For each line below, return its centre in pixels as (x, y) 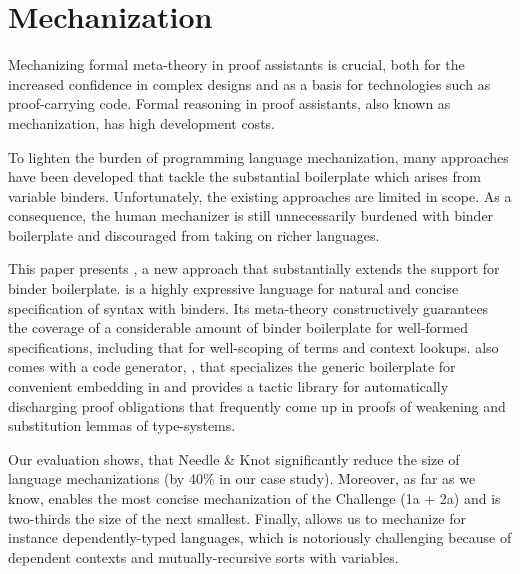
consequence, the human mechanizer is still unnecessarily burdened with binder (251, 215)
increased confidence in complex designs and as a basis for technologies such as (249, 83)
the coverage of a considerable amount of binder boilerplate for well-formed (238, 327)
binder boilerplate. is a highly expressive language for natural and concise (233, 288)
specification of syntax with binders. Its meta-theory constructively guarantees (248, 307)
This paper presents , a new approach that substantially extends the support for (254, 268)
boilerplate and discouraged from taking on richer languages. (194, 234)
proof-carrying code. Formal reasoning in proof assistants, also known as (229, 103)
